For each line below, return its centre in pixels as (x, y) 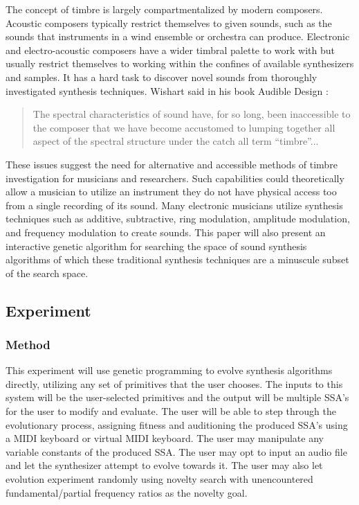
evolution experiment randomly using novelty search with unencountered (159, 479)
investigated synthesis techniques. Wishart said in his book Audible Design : (167, 90)
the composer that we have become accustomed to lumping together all (184, 127)
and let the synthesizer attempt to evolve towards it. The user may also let (164, 465)
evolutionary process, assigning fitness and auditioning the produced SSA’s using (177, 424)
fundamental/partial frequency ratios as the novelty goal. (127, 492)
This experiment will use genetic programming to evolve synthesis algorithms (169, 370)
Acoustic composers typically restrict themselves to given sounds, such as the (169, 23)
